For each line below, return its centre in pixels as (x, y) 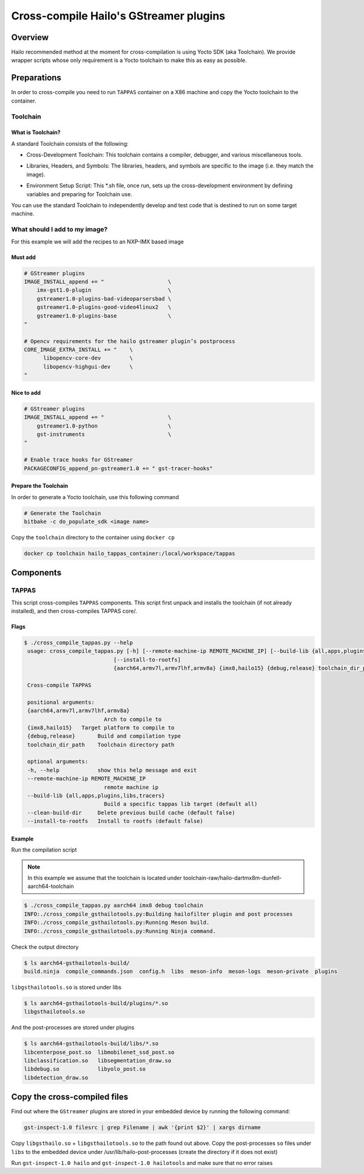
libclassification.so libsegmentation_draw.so (98, 1061)
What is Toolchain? (36, 132)
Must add (23, 257)
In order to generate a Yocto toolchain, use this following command (95, 497)
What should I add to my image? (59, 230)
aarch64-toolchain (51, 886)
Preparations (36, 78)
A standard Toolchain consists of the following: (70, 143)
